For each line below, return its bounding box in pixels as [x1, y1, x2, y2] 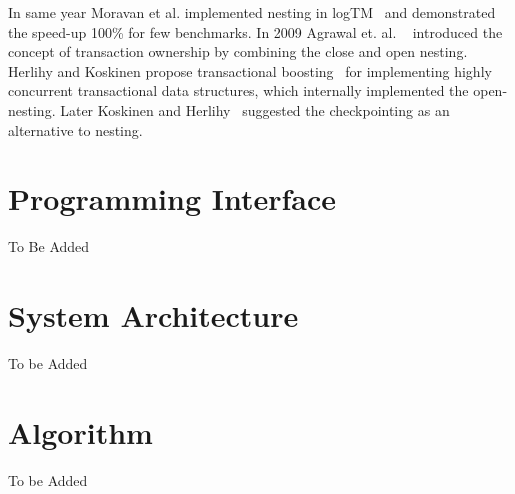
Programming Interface [8, 178, 336, 219]
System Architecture [8, 295, 299, 336]
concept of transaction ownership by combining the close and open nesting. [8, 41, 468, 62]
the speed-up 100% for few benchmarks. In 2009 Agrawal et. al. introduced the [8, 21, 503, 42]
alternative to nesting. [8, 119, 143, 140]
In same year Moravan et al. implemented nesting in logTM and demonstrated [8, 2, 496, 22]
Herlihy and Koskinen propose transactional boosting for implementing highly [8, 60, 492, 81]
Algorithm [8, 411, 153, 452]
